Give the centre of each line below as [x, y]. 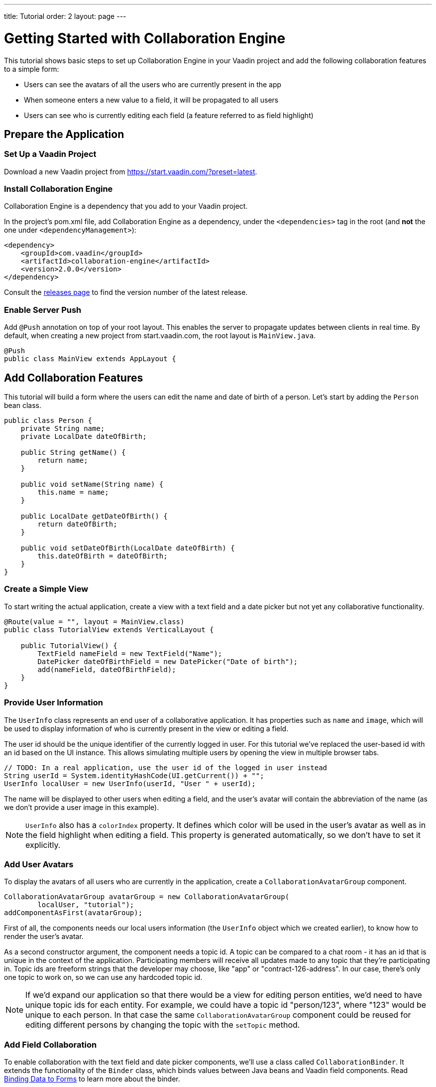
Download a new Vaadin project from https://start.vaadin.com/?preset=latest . [131, 171]
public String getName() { [73, 453]
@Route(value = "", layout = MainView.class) [94, 621]
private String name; [63, 429]
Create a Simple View [46, 589]
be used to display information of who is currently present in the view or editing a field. [146, 728]
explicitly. [43, 845]
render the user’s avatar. [44, 937]
